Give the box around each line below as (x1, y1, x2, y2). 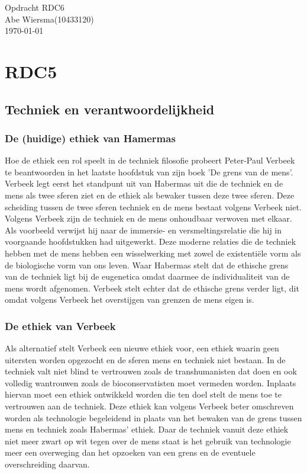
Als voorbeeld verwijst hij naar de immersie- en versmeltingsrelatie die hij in (5, 223, 282, 236)
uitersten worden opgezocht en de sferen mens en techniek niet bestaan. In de (5, 353, 286, 366)
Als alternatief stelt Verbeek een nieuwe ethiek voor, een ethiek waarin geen (5, 342, 279, 354)
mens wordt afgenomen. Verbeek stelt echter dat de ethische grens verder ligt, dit (5, 281, 299, 294)
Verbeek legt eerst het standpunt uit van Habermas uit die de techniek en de (5, 177, 283, 190)
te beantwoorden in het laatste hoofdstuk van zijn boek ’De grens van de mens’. (5, 165, 293, 178)
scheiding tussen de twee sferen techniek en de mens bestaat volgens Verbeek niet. (5, 200, 302, 213)
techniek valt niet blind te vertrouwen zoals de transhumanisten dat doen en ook (5, 365, 297, 377)
